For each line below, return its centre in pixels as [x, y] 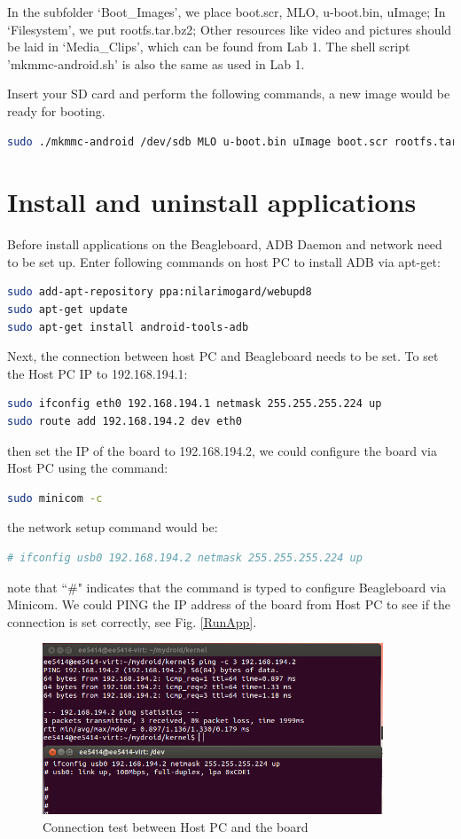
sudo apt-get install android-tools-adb [128, 327]
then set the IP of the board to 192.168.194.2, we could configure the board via [222, 450]
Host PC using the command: [88, 468]
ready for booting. [56, 110]
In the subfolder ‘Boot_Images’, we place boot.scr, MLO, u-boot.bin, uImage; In [227, 12]
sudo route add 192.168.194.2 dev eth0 [125, 422]
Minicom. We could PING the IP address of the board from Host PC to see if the [229, 604]
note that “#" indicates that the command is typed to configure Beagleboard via [227, 587]
